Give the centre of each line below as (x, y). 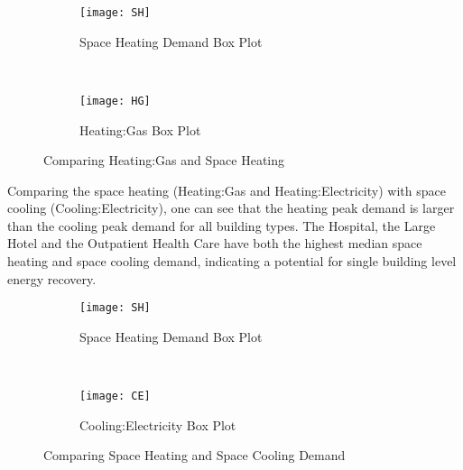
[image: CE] (115, 396)
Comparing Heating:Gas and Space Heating (164, 160)
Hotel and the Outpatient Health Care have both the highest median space (215, 243)
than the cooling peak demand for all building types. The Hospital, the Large (222, 225)
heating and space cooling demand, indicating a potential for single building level (232, 261)
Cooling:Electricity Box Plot (158, 424)
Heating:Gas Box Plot (140, 129)
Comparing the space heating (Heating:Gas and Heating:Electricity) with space (227, 190)
